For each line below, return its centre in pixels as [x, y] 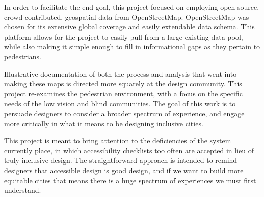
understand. [23, 190]
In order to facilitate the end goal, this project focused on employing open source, [132, 7]
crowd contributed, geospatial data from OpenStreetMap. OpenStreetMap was [127, 17]
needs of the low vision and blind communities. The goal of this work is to [120, 103]
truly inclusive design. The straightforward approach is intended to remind [121, 160]
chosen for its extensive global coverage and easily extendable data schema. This [129, 27]
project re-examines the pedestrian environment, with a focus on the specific [123, 93]
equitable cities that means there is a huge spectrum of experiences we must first [130, 180]
